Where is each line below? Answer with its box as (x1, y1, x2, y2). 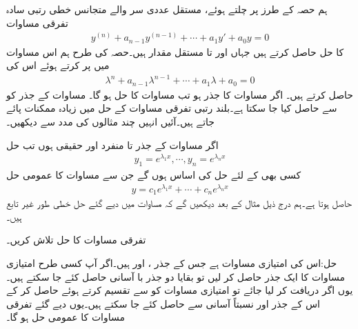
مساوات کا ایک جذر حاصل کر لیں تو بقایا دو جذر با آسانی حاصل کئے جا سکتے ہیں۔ (6, 269, 346, 283)
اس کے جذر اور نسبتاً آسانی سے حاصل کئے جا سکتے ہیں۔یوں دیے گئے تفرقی (6, 296, 320, 310)
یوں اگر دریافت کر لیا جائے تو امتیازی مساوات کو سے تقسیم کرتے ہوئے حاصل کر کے (6, 283, 353, 297)
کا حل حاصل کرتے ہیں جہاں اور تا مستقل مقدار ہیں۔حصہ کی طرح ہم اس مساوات (6, 44, 344, 59)
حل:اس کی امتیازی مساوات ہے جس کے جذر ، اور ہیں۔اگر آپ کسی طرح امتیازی (6, 256, 337, 270)
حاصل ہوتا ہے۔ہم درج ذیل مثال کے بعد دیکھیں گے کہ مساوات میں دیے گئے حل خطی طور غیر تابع (6, 196, 352, 210)
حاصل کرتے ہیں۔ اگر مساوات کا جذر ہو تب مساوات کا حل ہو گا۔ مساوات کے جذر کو (6, 87, 353, 101)
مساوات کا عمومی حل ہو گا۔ (6, 310, 126, 324)
